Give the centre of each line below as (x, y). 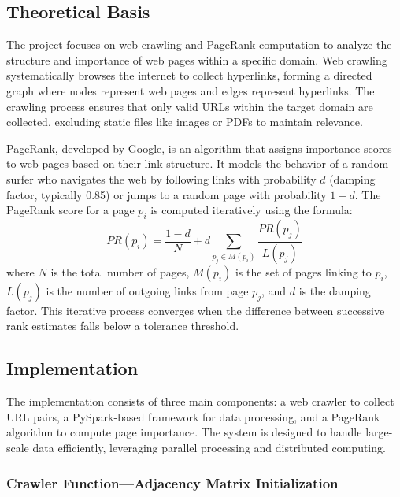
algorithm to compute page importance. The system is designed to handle (184, 432)
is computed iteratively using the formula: (252, 210)
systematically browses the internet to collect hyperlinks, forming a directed (189, 75)
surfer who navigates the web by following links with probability (161, 178)
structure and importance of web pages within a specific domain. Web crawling (197, 59)
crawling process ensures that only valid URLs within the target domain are (190, 106)
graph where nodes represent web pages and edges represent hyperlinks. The (191, 90)
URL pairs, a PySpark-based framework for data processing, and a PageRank (193, 416)
